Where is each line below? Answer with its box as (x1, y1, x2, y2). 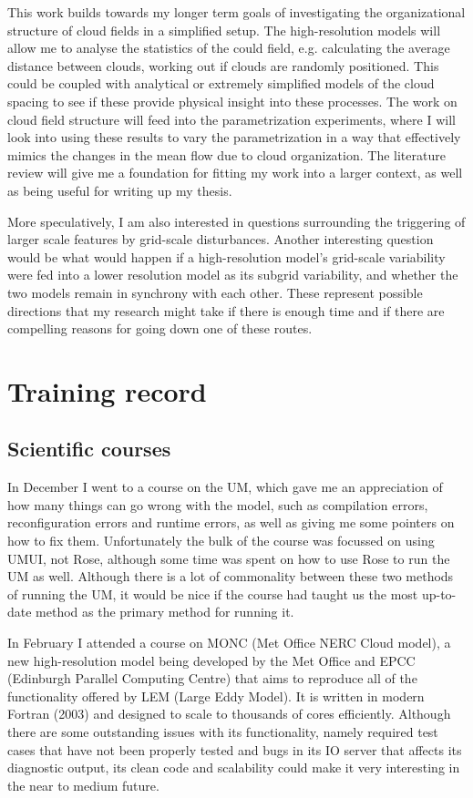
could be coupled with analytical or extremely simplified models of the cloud (7, 74, 435, 93)
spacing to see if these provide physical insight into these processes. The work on (7, 91, 458, 110)
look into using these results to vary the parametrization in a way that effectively (7, 128, 461, 147)
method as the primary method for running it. (36, 602, 294, 621)
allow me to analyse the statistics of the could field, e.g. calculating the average (7, 38, 450, 57)
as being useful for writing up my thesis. (7, 180, 232, 199)
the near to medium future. (7, 775, 159, 794)
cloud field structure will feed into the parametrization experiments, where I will (7, 109, 456, 128)
